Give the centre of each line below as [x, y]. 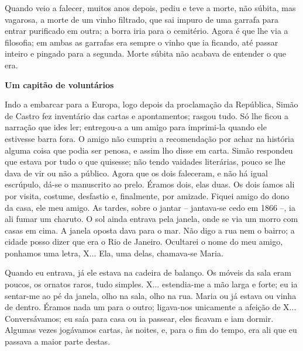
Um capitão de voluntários [59, 84]
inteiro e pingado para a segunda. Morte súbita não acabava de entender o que [145, 53]
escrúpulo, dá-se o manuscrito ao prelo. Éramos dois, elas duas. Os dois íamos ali [150, 184]
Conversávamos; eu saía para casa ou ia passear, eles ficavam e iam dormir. [139, 318]
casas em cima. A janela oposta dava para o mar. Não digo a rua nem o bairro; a [150, 230]
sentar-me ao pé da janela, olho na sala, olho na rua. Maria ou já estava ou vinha [151, 295]
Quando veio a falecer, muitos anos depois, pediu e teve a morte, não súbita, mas [150, 8]
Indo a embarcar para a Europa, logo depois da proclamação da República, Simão [151, 104]
